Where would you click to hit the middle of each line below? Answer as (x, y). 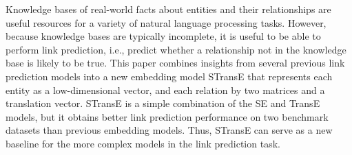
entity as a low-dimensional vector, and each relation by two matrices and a (165, 90)
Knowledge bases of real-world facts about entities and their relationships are (168, 9)
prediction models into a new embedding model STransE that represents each (169, 76)
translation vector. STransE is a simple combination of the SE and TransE (163, 103)
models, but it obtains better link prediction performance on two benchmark (167, 116)
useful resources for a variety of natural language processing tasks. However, (166, 22)
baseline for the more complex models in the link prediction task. (143, 143)
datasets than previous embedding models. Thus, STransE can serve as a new (169, 130)
